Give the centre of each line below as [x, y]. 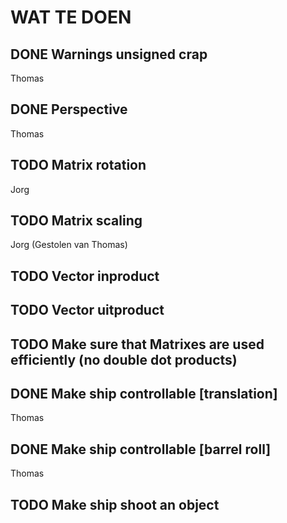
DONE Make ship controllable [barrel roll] [141, 449]
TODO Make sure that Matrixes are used [137, 344]
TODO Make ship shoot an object [115, 504]
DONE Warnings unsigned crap [109, 54]
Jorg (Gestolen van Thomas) [69, 245]
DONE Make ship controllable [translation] [144, 394]
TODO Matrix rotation [78, 165]
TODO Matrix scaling [76, 221]
